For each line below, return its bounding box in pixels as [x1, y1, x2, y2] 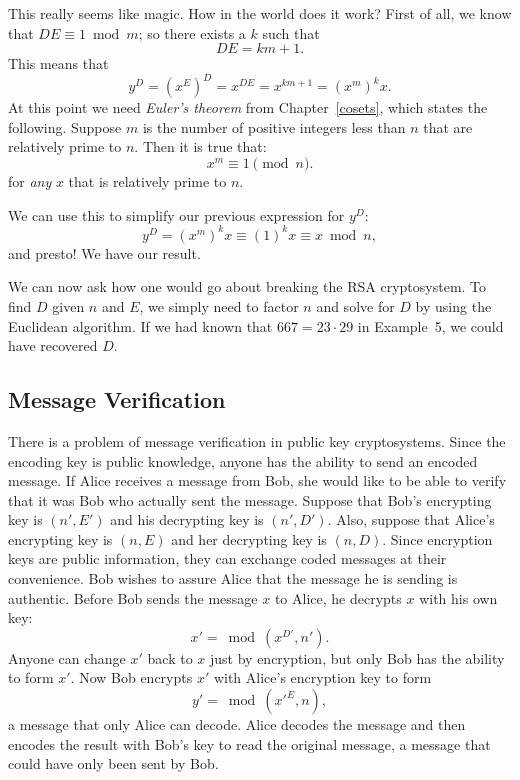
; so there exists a [138, 22, 246, 43]
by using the [415, 295, 492, 316]
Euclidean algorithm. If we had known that [8, 315, 273, 336]
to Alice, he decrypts [274, 587, 402, 608]
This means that [8, 53, 109, 74]
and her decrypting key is [171, 528, 327, 549]
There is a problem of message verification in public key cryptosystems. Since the [8, 430, 506, 451]
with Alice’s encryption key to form [213, 667, 432, 688]
